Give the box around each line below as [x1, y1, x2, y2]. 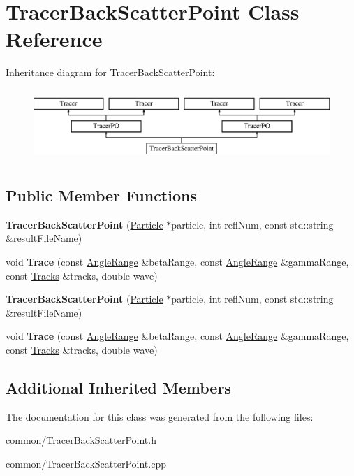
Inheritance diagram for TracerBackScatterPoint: [6, 65, 215, 80]
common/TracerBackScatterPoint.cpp [6, 456, 166, 470]
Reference [6, 24, 103, 53]
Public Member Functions [6, 184, 197, 205]
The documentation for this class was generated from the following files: [6, 409, 314, 424]
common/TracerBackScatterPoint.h [6, 433, 156, 447]
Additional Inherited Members [6, 376, 231, 398]
